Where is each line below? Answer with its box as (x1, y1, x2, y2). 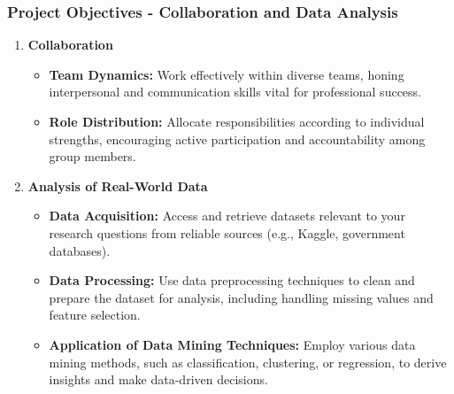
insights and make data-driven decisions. (49, 370, 268, 389)
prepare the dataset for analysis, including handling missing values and (49, 288, 434, 306)
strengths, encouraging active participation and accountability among (49, 129, 426, 148)
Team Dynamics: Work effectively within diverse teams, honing (49, 65, 404, 83)
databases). (49, 241, 111, 259)
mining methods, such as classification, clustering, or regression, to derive (49, 352, 447, 371)
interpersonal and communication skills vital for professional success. (49, 82, 421, 101)
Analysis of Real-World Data (27, 176, 208, 195)
